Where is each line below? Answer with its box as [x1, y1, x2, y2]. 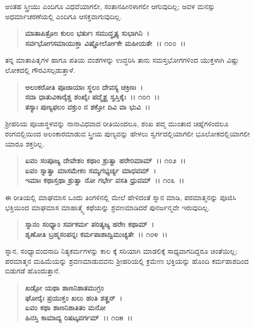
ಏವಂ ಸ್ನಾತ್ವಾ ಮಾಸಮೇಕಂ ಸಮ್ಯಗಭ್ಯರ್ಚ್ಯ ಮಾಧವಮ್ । [25, 165, 156, 175]
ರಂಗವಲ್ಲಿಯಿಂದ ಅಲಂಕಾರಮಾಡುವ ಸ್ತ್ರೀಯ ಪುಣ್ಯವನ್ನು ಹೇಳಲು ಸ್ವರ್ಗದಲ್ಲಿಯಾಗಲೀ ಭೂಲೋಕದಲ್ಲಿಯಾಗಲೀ [5, 128, 250, 138]
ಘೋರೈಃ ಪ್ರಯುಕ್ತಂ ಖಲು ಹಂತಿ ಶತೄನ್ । [25, 292, 122, 303]
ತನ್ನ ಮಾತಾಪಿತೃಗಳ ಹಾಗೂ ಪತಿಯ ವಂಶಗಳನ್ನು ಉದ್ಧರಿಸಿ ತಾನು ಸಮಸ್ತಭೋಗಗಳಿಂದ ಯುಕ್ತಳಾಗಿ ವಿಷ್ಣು [5, 55, 239, 65]
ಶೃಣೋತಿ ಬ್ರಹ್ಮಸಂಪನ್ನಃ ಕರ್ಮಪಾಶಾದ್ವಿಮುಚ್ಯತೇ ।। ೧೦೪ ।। [25, 228, 168, 239]
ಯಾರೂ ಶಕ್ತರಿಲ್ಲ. [5, 138, 45, 149]
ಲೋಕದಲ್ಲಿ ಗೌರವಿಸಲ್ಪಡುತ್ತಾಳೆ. [5, 64, 75, 75]
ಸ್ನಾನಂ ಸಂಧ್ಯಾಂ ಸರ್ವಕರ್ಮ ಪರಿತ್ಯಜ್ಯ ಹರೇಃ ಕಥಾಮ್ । [25, 219, 154, 229]
